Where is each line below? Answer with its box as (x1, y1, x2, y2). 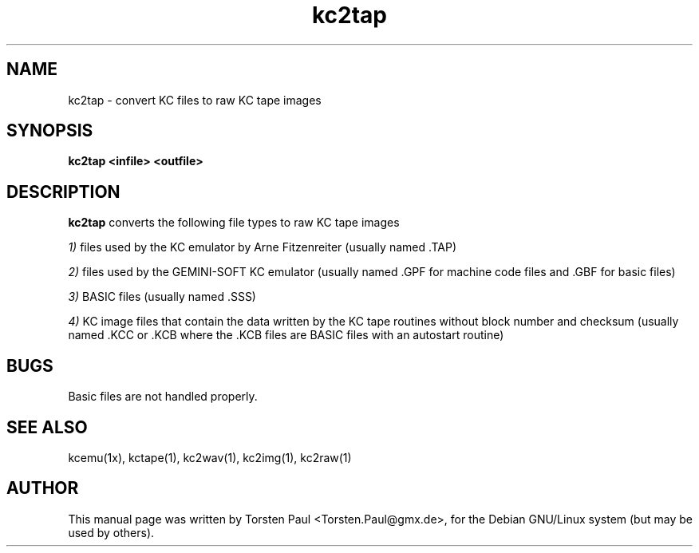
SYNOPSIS (6, 120, 93, 141)
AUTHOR (6, 478, 79, 499)
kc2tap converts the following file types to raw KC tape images (68, 215, 400, 230)
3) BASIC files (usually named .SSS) (68, 290, 256, 304)
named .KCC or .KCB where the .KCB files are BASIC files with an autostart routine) (68, 328, 504, 342)
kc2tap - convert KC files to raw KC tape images (68, 93, 322, 107)
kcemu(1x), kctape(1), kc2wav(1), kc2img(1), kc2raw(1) (68, 450, 352, 464)
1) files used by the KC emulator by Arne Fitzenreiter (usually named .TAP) (68, 240, 457, 255)
